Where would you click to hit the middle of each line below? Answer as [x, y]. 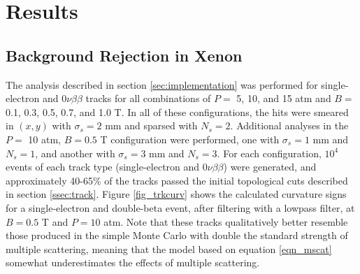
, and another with [75, 153]
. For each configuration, [269, 153]
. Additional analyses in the [289, 125]
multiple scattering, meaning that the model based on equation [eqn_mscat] [169, 248]
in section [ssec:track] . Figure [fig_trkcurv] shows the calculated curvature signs [176, 194]
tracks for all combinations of [148, 98]
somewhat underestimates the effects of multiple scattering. [133, 262]
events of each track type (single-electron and [103, 167]
